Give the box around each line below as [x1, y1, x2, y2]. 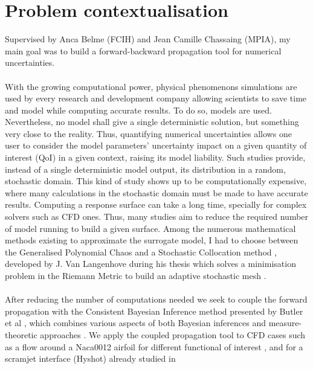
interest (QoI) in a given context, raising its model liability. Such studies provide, [5, 151, 306, 164]
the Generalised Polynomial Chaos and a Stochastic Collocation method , [5, 245, 277, 258]
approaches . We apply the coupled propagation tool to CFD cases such [40, 328, 306, 341]
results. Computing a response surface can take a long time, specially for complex [5, 198, 307, 211]
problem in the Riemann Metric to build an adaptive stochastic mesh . [5, 269, 266, 281]
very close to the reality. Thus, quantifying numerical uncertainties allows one [5, 127, 292, 140]
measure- [268, 316, 302, 329]
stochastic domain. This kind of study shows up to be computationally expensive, [5, 175, 307, 187]
